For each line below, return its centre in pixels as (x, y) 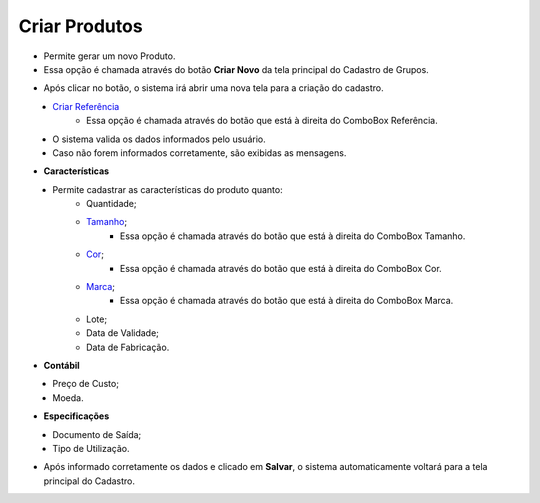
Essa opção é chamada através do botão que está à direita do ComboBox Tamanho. (293, 236)
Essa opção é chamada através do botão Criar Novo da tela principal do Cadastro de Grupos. (236, 69)
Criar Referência (86, 106)
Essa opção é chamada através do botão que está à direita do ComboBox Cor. (281, 268)
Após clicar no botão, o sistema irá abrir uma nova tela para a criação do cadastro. (213, 88)
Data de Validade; (123, 333)
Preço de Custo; (86, 384)
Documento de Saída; (97, 434)
